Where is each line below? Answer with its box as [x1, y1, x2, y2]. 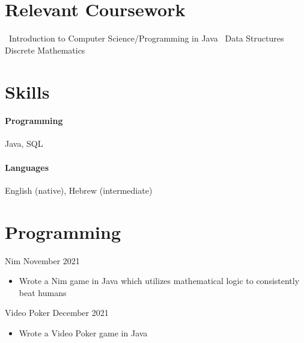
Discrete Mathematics [5, 43, 85, 56]
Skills [5, 79, 50, 104]
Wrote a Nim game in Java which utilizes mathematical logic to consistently [19, 274, 300, 287]
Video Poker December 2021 [5, 306, 109, 319]
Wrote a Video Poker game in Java [19, 326, 148, 339]
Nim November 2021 [5, 254, 80, 267]
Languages [5, 161, 49, 173]
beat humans [19, 286, 67, 298]
